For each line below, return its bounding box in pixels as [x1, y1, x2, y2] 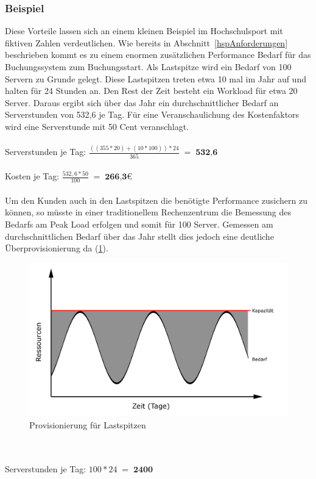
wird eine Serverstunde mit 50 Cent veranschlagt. [5, 120, 189, 132]
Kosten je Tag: [5, 170, 60, 182]
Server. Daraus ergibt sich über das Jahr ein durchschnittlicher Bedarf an [5, 96, 279, 109]
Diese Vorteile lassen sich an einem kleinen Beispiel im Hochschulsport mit [5, 24, 283, 37]
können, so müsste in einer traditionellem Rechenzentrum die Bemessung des [5, 206, 291, 218]
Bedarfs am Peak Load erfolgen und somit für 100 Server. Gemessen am [5, 217, 273, 230]
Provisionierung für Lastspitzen [29, 418, 146, 431]
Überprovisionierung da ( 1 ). [5, 242, 108, 254]
